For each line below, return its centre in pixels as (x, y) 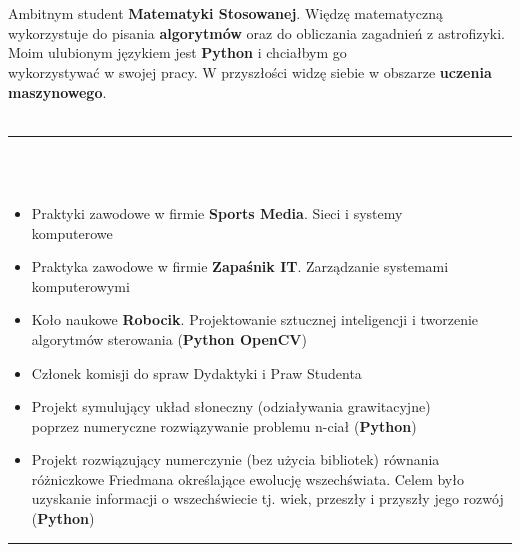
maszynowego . (57, 91)
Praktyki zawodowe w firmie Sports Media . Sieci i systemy (217, 212)
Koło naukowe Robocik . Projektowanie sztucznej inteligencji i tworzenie (255, 319)
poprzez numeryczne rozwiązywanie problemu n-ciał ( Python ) (224, 425)
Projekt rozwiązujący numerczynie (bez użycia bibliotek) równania (235, 459)
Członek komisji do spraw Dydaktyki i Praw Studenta (196, 372)
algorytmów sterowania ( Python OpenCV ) (169, 338)
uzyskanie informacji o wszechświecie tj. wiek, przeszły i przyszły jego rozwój (267, 498)
